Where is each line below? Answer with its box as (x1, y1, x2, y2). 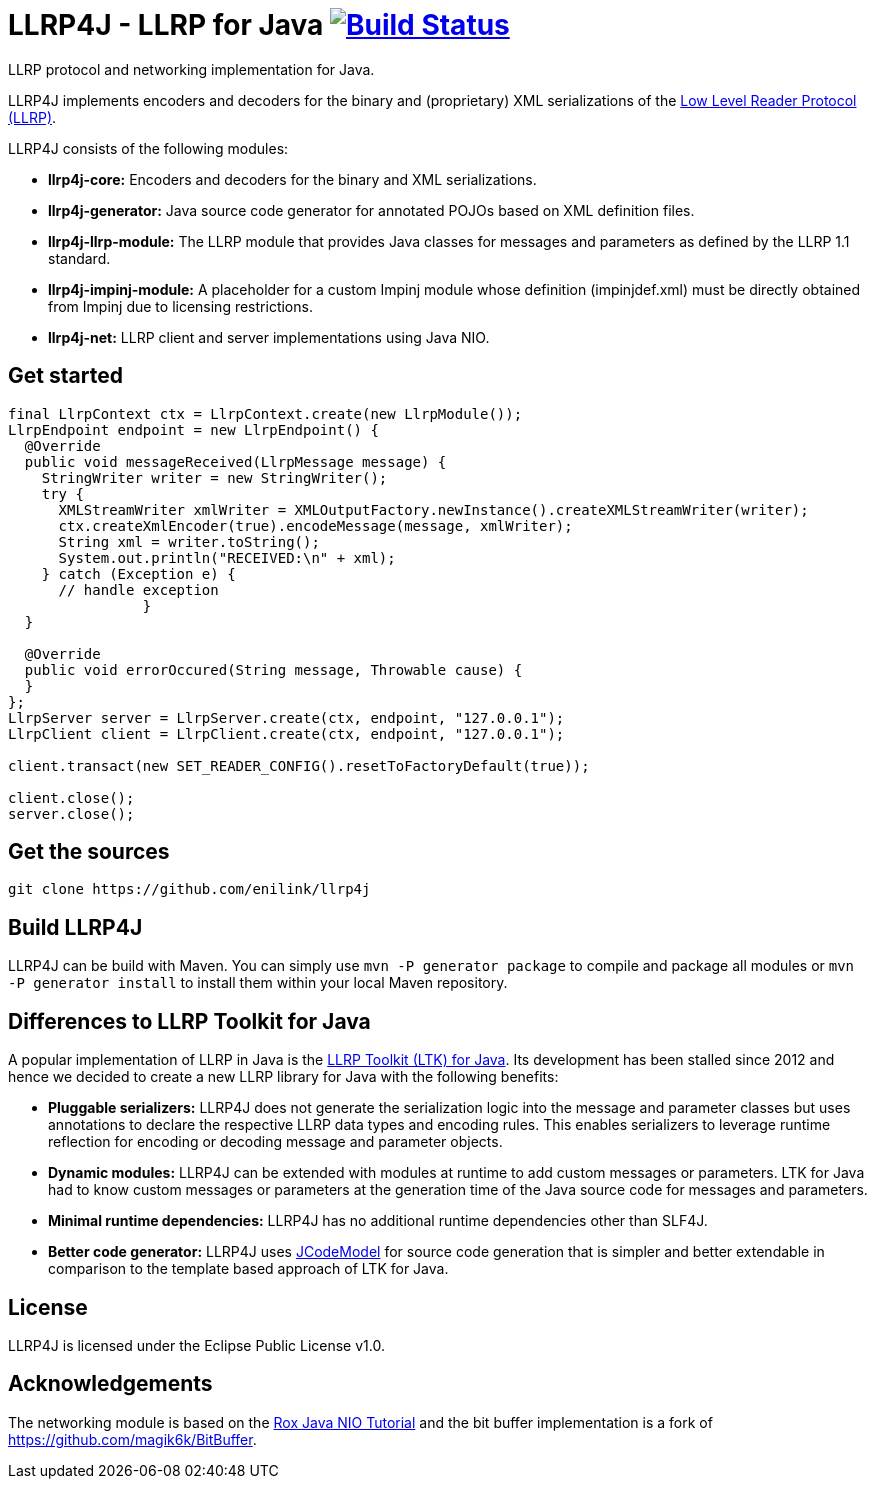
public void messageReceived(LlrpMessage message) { (24, 453, 447, 470)
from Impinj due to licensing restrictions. (48, 297, 313, 315)
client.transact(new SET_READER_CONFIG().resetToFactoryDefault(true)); (8, 757, 590, 774)
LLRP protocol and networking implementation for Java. (8, 60, 375, 78)
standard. (48, 249, 111, 267)
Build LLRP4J (8, 914, 143, 940)
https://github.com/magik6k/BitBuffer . (8, 1430, 257, 1448)
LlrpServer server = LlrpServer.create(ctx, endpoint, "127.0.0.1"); (8, 709, 565, 726)
